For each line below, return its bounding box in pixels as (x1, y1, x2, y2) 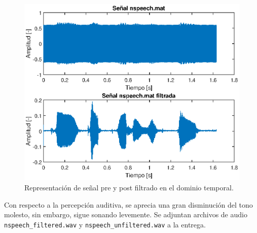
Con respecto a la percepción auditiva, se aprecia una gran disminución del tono (4, 199, 253, 210)
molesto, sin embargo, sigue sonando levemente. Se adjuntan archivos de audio (4, 209, 247, 220)
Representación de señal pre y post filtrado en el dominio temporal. (24, 182, 234, 193)
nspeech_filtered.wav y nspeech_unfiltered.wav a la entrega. (4, 219, 206, 229)
